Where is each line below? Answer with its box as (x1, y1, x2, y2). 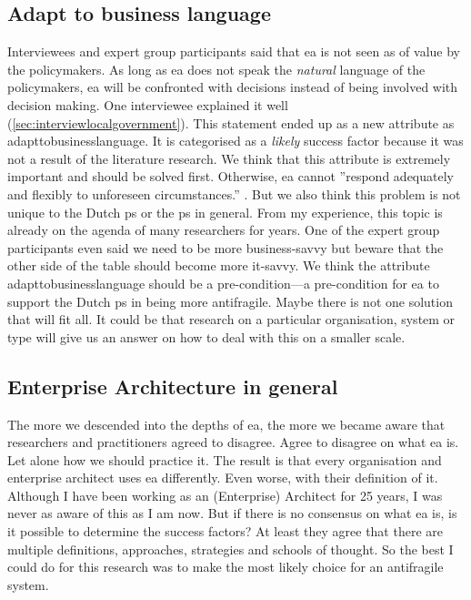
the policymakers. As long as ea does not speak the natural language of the (7, 59, 426, 78)
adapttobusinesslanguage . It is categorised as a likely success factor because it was (7, 131, 464, 150)
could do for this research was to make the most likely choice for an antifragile (7, 557, 444, 576)
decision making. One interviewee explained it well (7, 95, 288, 114)
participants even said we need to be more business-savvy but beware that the (7, 238, 444, 257)
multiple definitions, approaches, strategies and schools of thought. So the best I (7, 539, 454, 558)
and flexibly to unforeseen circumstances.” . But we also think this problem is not (7, 184, 461, 203)
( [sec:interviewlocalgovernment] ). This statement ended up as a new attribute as (7, 113, 455, 132)
